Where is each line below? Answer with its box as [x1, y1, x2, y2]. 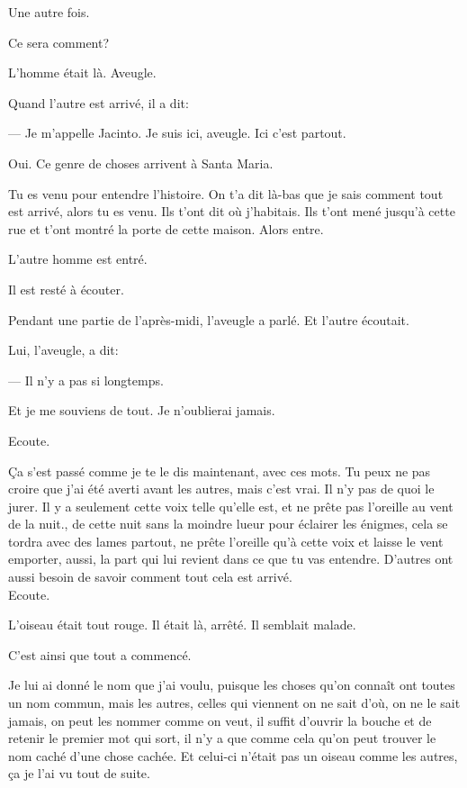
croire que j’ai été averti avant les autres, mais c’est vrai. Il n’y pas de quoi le [8, 479, 435, 498]
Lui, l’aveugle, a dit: [8, 340, 119, 359]
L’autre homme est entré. [8, 249, 148, 268]
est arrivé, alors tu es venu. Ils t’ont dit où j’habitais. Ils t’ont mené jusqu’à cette [8, 202, 455, 221]
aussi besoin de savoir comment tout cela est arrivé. [8, 567, 292, 586]
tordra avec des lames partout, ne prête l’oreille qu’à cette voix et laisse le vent [8, 531, 444, 550]
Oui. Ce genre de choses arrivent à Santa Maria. [8, 153, 274, 172]
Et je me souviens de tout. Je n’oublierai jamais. [8, 401, 275, 420]
